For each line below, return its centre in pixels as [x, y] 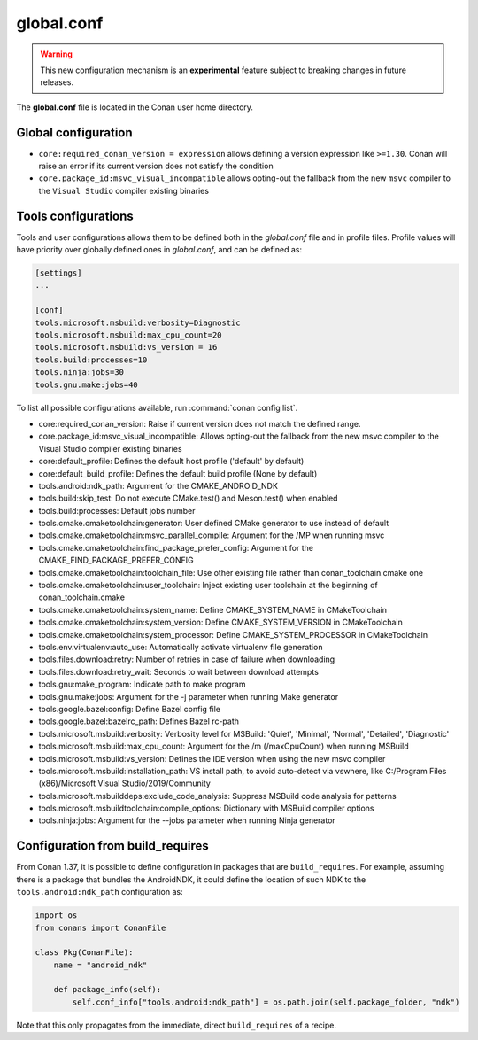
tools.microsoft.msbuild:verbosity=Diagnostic [138, 322]
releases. [57, 82]
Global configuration [74, 132]
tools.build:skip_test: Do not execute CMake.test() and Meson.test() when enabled [188, 498]
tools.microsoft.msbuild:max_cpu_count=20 [128, 335]
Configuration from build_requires [113, 846]
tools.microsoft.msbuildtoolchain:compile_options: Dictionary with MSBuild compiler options [206, 808]
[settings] [58, 273]
